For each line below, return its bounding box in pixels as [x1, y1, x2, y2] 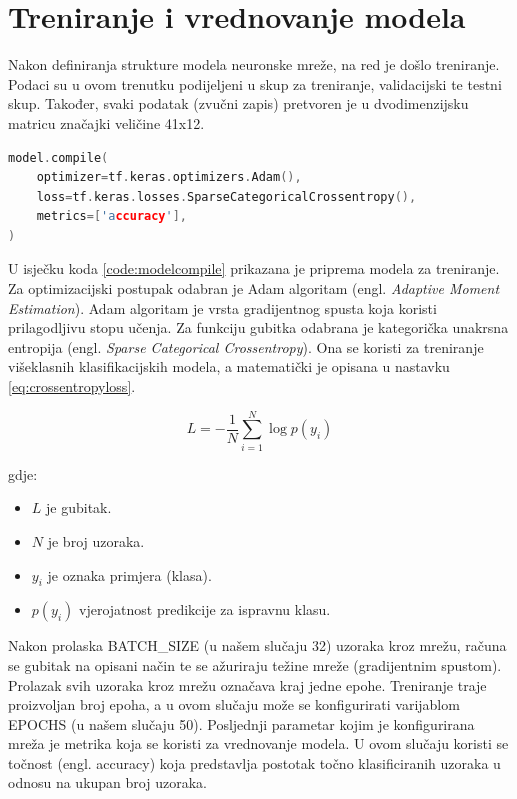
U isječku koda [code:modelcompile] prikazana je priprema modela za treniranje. [8, 258, 500, 279]
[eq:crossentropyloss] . [8, 376, 136, 397]
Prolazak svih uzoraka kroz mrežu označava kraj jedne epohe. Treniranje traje [8, 674, 487, 695]
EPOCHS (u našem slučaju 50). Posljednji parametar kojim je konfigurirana [8, 713, 475, 734]
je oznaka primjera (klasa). [47, 564, 212, 585]
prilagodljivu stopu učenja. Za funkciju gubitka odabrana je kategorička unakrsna [8, 317, 509, 338]
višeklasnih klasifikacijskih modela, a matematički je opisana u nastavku [8, 356, 450, 377]
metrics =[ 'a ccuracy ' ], [36, 209, 188, 224]
